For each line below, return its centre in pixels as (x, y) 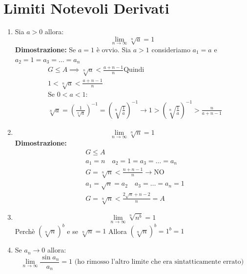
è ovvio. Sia (114, 49)
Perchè (25, 231)
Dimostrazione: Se (45, 49)
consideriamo (171, 49)
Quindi (134, 70)
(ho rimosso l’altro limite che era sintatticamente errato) (159, 262)
